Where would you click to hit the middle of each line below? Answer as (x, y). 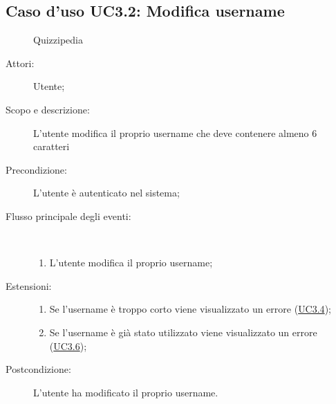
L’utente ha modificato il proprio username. (126, 392)
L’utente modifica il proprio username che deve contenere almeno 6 (175, 132)
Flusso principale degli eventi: (68, 215)
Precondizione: (36, 169)
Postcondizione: (38, 369)
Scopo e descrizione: (48, 109)
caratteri (52, 146)
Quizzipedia (58, 40)
